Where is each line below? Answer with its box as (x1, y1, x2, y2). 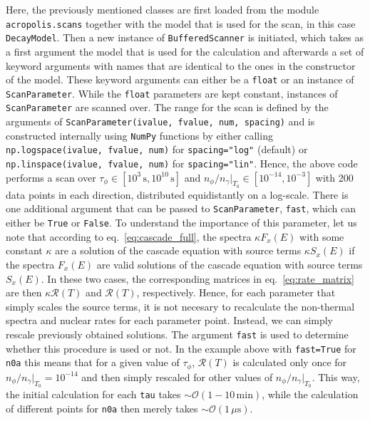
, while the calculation (262, 386, 359, 401)
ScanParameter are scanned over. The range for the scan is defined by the (6, 100, 329, 115)
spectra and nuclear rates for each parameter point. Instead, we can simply (6, 313, 334, 328)
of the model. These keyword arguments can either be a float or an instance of (6, 72, 354, 87)
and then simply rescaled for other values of (81, 369, 273, 384)
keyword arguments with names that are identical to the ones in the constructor (6, 58, 356, 73)
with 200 (315, 170, 354, 184)
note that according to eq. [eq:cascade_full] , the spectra (6, 229, 252, 244)
